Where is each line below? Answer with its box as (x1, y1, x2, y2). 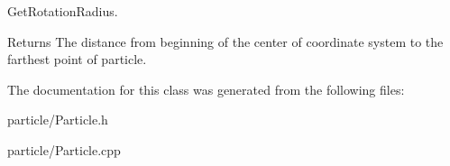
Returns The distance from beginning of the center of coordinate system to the (7, 32, 444, 51)
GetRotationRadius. (7, 2, 118, 20)
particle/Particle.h (7, 110, 108, 129)
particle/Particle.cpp (7, 140, 121, 159)
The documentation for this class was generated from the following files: (7, 79, 405, 98)
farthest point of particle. (7, 50, 147, 69)
